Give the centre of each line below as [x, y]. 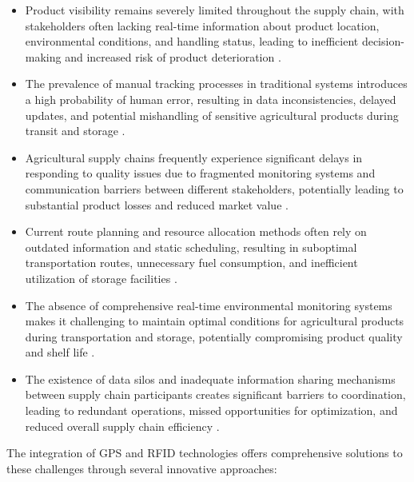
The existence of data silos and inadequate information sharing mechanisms [210, 378]
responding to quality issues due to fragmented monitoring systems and [200, 173]
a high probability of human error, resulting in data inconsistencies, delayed [211, 99]
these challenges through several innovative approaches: [142, 468]
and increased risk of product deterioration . [173, 56]
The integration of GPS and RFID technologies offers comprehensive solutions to [205, 453]
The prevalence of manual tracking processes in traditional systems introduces [216, 84]
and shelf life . [60, 352]
